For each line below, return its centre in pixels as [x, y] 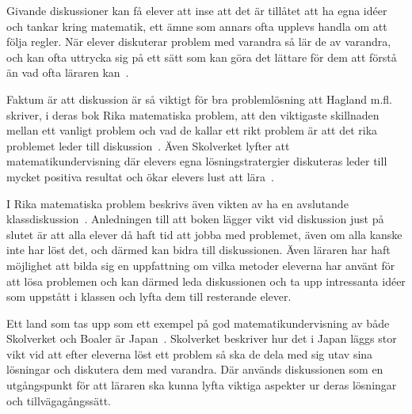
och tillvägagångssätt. [59, 400]
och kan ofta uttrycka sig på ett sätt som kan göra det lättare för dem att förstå [202, 57]
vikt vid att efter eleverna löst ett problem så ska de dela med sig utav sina [190, 353]
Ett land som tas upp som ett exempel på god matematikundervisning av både [198, 323]
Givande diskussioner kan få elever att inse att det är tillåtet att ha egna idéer [197, 10]
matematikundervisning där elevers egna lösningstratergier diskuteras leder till [197, 161]
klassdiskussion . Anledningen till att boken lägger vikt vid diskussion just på [195, 219]
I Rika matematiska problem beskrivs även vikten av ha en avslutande [177, 203]
